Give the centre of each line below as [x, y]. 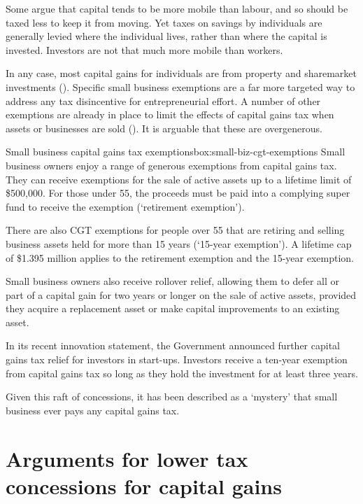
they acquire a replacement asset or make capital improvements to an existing [173, 308]
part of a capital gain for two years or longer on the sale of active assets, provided [181, 294]
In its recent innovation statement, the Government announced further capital [173, 345]
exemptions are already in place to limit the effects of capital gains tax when [170, 114]
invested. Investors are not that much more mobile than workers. [144, 49]
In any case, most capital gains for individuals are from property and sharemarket [181, 73]
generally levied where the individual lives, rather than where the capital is [166, 36]
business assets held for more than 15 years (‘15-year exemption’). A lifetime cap [179, 243]
